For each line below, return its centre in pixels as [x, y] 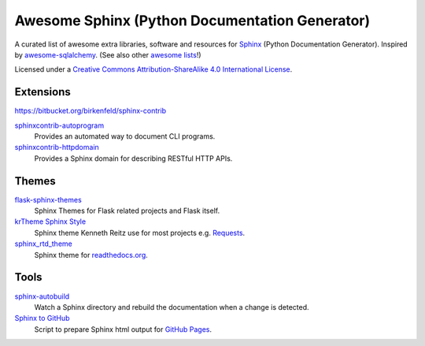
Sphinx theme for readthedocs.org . [91, 255]
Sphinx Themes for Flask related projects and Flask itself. [127, 211]
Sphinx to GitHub [42, 318]
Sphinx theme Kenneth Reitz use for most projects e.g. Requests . [140, 233]
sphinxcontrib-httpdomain [57, 147]
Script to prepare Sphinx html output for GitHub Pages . [123, 329]
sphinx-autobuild [42, 296]
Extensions [42, 92]
